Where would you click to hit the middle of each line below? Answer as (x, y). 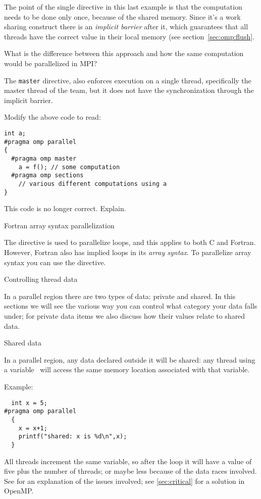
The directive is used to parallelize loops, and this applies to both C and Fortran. (130, 242)
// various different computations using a (93, 184)
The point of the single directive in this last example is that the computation (123, 7)
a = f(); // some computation (69, 167)
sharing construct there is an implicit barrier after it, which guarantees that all (126, 27)
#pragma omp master (44, 158)
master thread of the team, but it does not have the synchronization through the (129, 90)
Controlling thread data (41, 279)
